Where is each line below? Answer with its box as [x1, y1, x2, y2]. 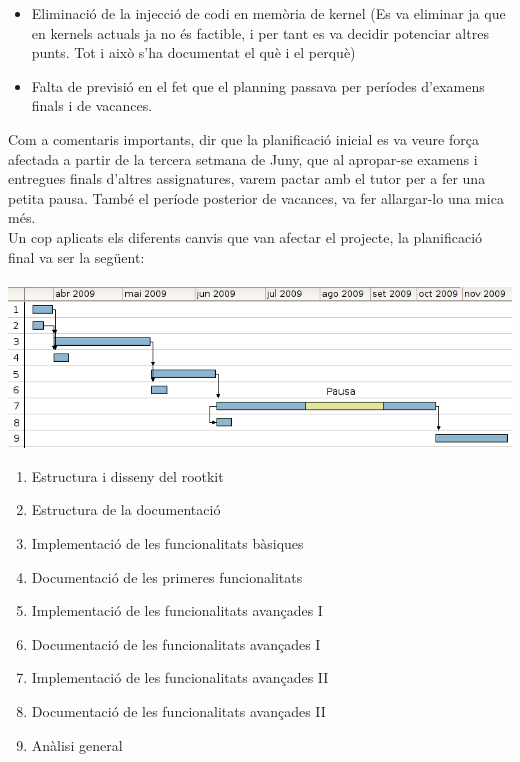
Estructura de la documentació [31, 499, 221, 520]
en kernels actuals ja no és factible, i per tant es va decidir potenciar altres [31, 22, 489, 43]
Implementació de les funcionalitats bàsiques [31, 532, 304, 553]
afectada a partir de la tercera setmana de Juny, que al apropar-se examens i [8, 148, 478, 169]
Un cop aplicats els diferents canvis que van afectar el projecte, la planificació [8, 226, 483, 247]
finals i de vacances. [31, 95, 153, 116]
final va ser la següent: [8, 246, 145, 267]
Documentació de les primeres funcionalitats [31, 566, 303, 587]
